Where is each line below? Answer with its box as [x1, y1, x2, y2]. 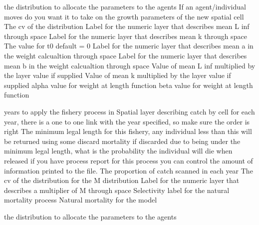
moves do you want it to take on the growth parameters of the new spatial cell [4, 11, 244, 21]
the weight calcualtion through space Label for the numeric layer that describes [4, 50, 247, 60]
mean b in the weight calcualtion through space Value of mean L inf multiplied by [4, 60, 256, 70]
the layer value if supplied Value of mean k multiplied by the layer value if [4, 70, 231, 80]
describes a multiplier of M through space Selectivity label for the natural [4, 184, 230, 195]
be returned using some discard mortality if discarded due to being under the [4, 135, 241, 146]
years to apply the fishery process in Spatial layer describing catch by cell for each [4, 106, 255, 116]
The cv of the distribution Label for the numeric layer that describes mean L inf [4, 21, 250, 31]
